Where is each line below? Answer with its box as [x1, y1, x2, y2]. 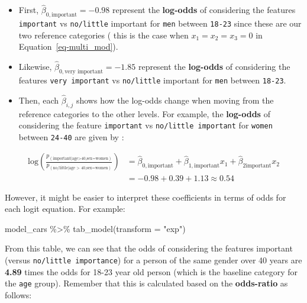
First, [18, 4, 39, 16]
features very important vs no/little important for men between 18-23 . [18, 73, 286, 86]
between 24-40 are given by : [18, 130, 124, 143]
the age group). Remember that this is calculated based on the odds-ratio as [5, 277, 288, 289]
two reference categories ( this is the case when [18, 28, 189, 41]
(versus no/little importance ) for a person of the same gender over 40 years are [5, 253, 302, 266]
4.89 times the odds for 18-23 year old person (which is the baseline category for [5, 265, 298, 278]
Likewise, [18, 60, 52, 73]
